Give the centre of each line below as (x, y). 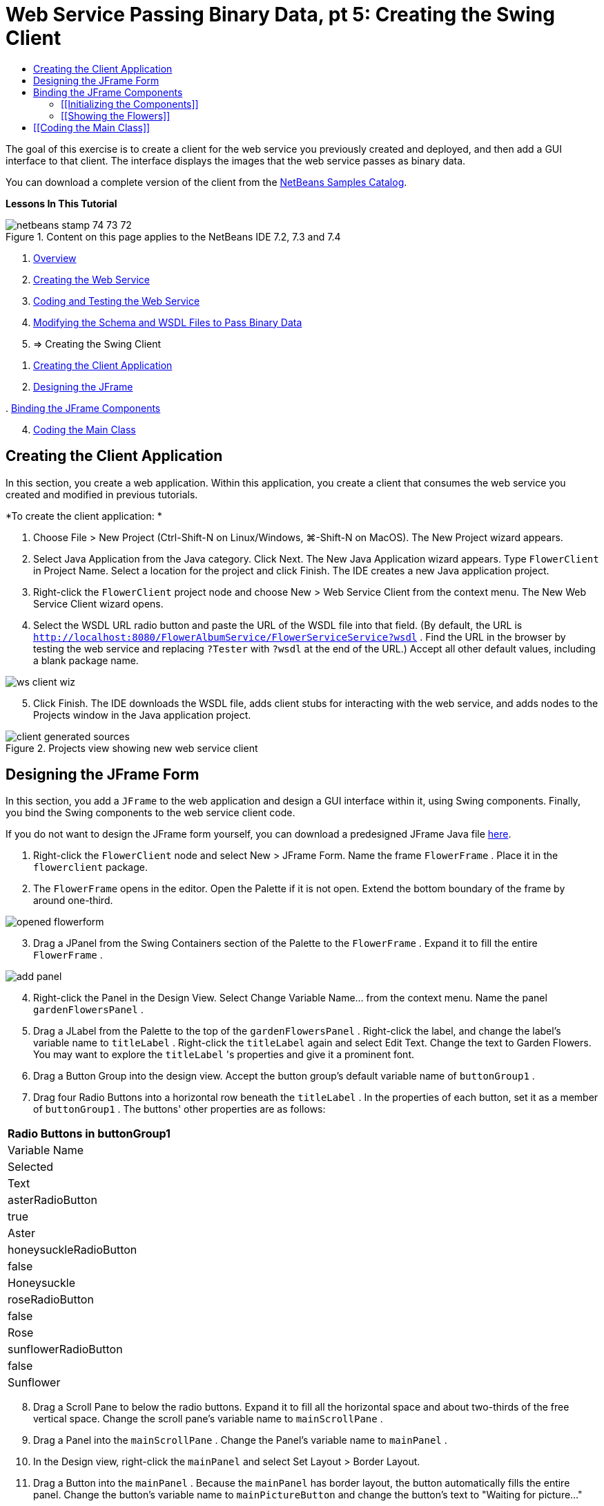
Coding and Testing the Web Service (117, 301)
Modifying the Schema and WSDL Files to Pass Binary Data (168, 322)
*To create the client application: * (84, 516)
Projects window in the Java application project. (142, 715)
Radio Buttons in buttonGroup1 (89, 1134)
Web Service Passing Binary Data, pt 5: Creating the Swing (280, 15)
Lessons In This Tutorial (61, 203)
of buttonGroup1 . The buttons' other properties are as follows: (179, 1109)
